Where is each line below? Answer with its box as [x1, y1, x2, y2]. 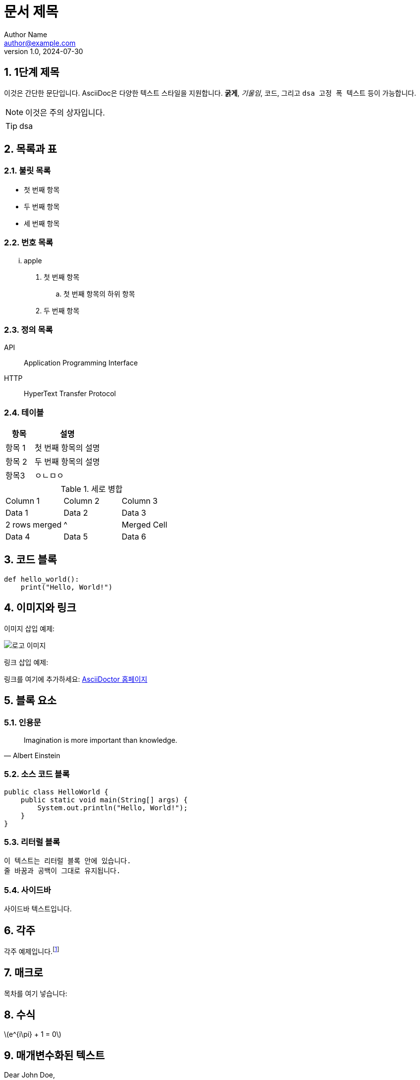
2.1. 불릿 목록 [4, 166, 51, 176]
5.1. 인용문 [4, 717, 41, 727]
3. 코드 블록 [4, 553, 57, 566]
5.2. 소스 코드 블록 [4, 769, 70, 780]
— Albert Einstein [4, 751, 60, 760]
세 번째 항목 [24, 219, 60, 228]
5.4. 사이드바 [4, 885, 51, 895]
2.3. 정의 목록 [4, 324, 53, 335]
